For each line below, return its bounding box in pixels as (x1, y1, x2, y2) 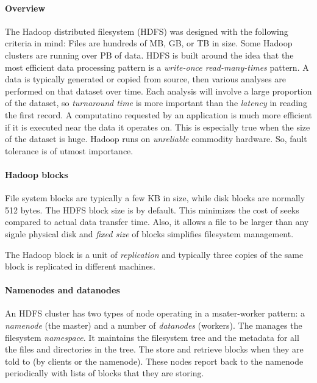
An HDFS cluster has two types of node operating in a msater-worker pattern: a (5, 307, 305, 320)
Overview (5, 1, 46, 14)
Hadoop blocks (5, 168, 68, 181)
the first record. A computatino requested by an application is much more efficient (5, 108, 313, 121)
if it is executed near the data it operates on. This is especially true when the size (5, 120, 310, 133)
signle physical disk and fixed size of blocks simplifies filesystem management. (5, 227, 294, 240)
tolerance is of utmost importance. (5, 144, 134, 157)
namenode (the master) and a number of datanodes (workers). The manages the (5, 319, 302, 332)
